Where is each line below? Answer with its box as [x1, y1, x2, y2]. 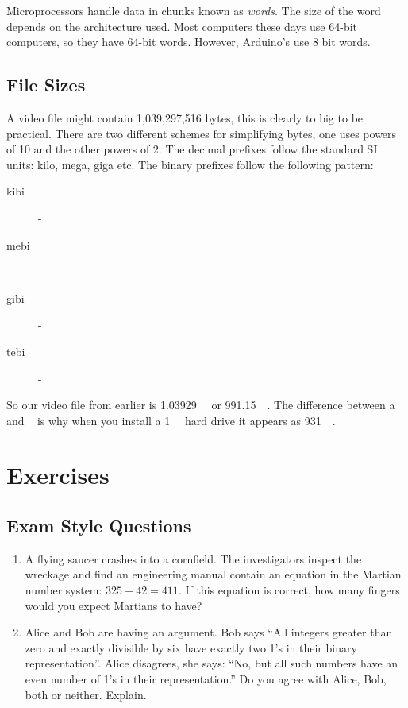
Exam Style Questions [6, 513, 191, 538]
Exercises [6, 458, 110, 491]
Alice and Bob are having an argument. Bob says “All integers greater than [25, 624, 393, 640]
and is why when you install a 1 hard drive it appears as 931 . [6, 412, 336, 428]
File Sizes [6, 72, 86, 97]
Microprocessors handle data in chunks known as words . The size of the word [6, 2, 381, 18]
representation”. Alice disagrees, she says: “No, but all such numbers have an [25, 655, 398, 671]
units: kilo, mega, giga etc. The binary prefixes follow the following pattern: [6, 156, 374, 172]
